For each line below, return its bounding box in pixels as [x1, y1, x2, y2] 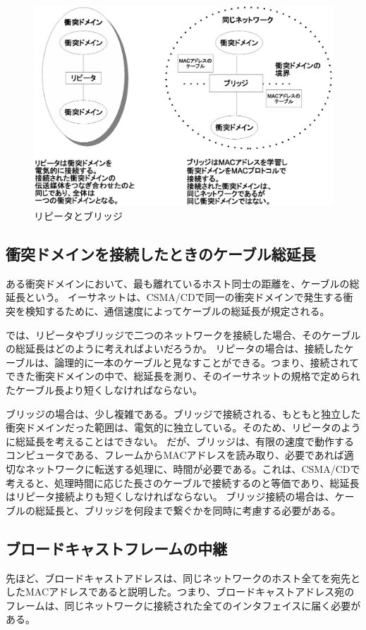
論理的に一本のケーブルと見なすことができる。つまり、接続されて [54, 354, 360, 369]
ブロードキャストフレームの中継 [6, 537, 228, 559]
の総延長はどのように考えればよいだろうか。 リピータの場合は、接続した [6, 341, 344, 356]
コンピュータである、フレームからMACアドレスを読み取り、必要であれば [6, 447, 344, 462]
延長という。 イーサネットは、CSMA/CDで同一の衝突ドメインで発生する [6, 290, 343, 304]
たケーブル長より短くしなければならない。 [6, 383, 202, 397]
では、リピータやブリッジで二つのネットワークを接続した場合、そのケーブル [6, 327, 361, 342]
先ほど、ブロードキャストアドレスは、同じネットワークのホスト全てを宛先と [6, 570, 361, 585]
